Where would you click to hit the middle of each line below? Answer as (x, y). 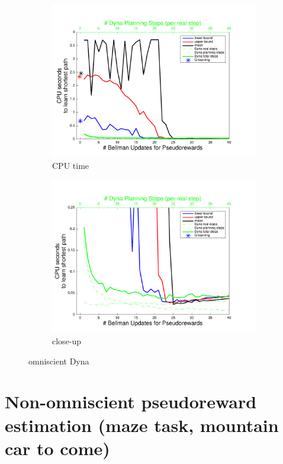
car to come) (57, 448)
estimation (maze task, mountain (142, 425)
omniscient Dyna (59, 361)
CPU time (71, 166)
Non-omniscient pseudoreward (131, 401)
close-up (67, 341)
